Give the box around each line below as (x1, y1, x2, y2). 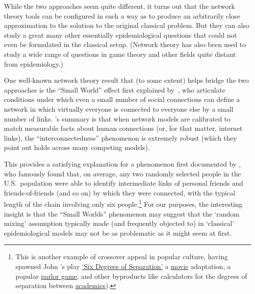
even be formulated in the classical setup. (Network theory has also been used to (4, 39, 246, 49)
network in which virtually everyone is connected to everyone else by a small (4, 103, 233, 114)
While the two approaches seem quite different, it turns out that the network (4, 1, 235, 11)
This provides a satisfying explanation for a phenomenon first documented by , (4, 158, 241, 169)
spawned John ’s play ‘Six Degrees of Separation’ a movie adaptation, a (15, 261, 231, 271)
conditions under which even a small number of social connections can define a (4, 94, 240, 104)
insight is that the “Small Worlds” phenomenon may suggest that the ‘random (4, 208, 239, 219)
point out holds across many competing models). (4, 142, 150, 152)
